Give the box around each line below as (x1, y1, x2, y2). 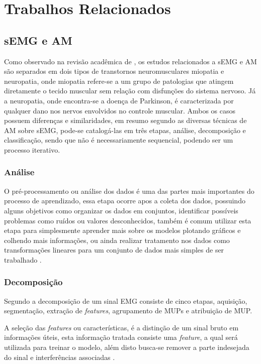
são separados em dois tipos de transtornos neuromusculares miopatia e (4, 66, 224, 76)
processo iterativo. (4, 144, 60, 155)
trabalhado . (4, 254, 42, 265)
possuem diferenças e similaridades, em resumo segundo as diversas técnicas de (4, 115, 247, 126)
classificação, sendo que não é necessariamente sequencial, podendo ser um (4, 135, 233, 145)
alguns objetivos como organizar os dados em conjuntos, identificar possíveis (4, 205, 238, 215)
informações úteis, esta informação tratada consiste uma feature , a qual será (4, 332, 238, 342)
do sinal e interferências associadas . (4, 351, 115, 362)
